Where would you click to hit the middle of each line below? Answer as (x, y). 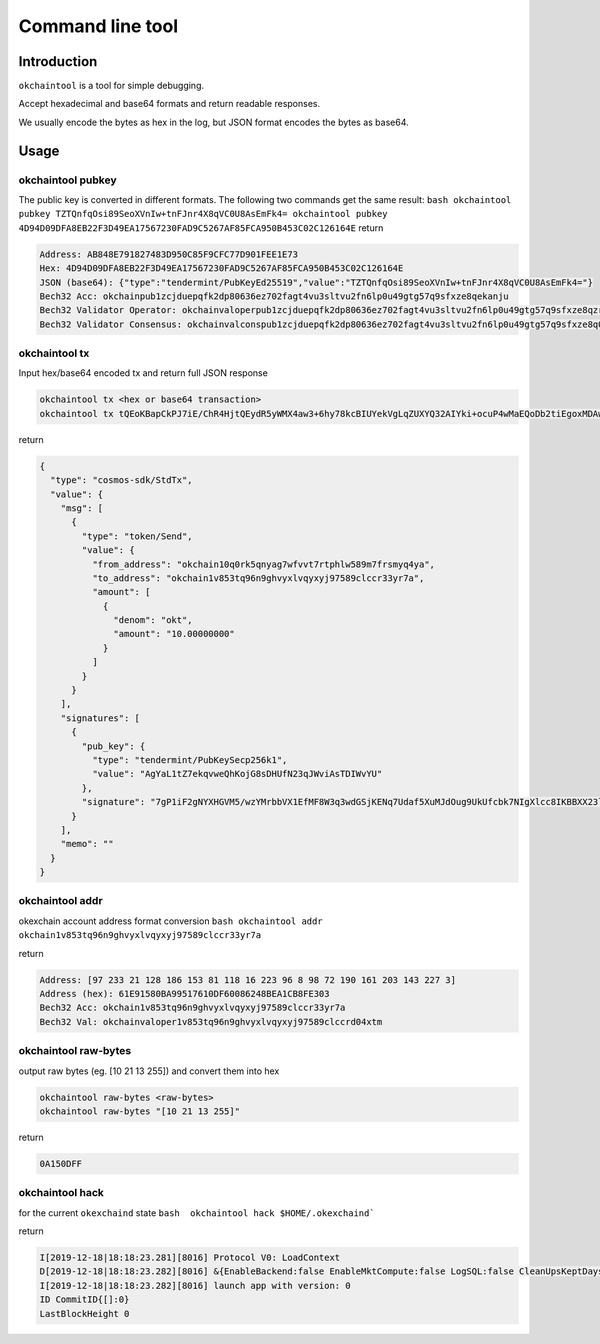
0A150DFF (61, 1163)
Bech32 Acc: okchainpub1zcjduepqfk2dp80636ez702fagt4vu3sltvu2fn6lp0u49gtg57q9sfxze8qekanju (274, 296)
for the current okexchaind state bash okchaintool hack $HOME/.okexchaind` (196, 1212)
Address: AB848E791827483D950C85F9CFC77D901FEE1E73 (169, 254)
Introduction (58, 61)
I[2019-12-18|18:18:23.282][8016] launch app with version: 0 (195, 1285)
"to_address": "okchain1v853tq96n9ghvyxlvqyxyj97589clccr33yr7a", (258, 578)
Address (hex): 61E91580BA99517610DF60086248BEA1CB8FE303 (184, 994)
